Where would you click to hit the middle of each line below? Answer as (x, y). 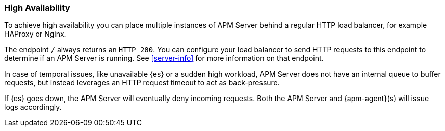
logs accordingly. (33, 107)
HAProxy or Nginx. (35, 34)
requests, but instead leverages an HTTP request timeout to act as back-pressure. (142, 83)
